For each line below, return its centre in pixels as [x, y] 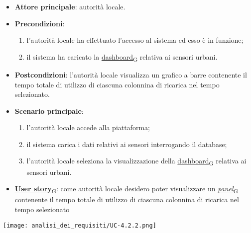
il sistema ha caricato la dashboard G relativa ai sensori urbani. [122, 57]
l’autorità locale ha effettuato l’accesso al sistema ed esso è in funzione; [135, 40]
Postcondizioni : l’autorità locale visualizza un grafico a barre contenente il [131, 74]
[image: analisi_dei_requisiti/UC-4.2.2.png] [80, 225]
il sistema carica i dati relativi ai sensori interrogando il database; [127, 144]
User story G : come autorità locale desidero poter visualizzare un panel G [126, 189]
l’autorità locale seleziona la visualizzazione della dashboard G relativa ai [136, 161]
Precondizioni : [40, 23]
